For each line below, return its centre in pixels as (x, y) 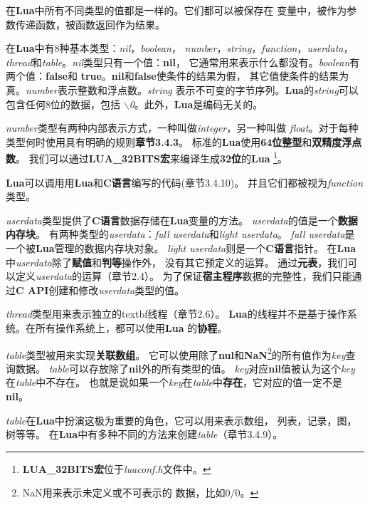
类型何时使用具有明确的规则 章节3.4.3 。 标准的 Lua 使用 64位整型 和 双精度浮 (179, 141)
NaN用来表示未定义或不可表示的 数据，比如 (124, 493)
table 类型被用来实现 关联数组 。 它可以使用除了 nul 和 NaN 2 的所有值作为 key (176, 353)
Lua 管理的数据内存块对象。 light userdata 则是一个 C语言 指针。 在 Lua (196, 248)
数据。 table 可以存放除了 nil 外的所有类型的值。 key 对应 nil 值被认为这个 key (185, 368)
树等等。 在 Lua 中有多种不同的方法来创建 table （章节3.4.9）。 (144, 434)
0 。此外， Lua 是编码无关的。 (196, 104)
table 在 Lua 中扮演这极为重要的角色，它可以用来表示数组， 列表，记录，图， (181, 420)
